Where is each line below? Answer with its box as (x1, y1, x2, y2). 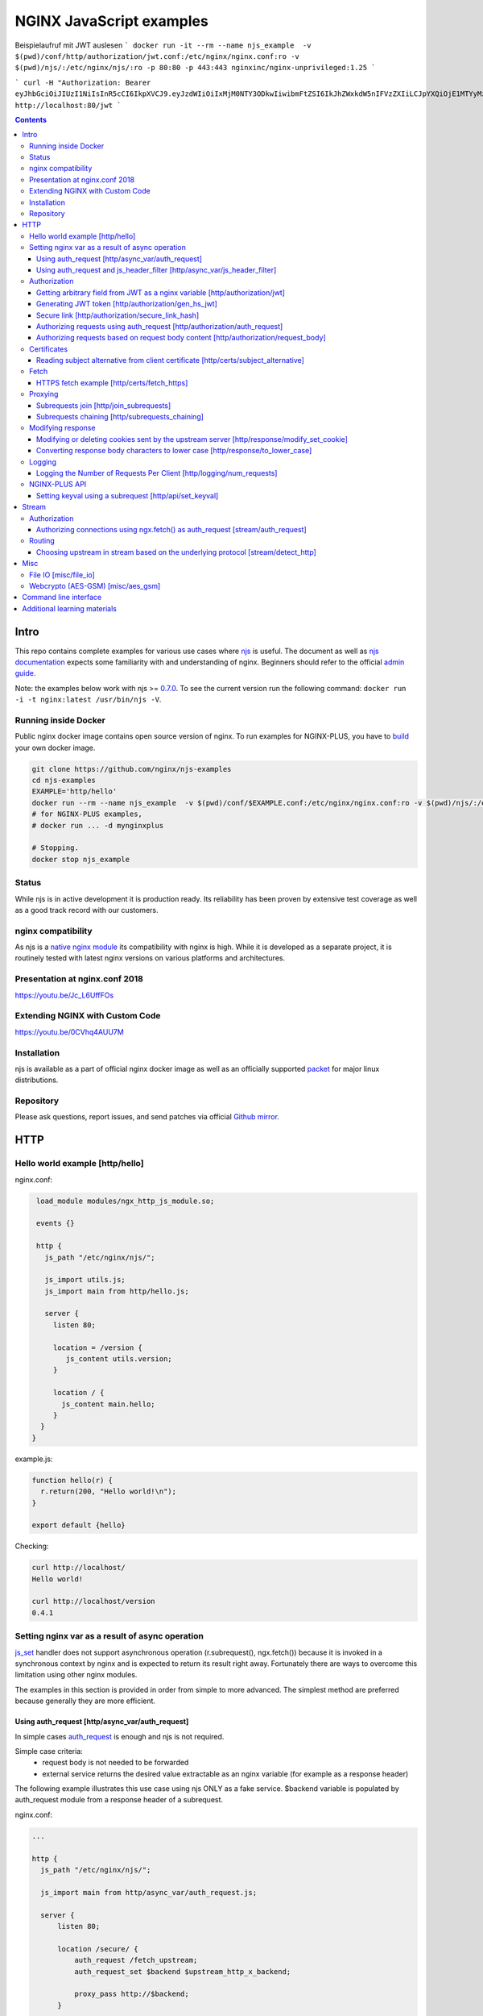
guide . (14, 669, 36, 678)
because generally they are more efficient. (14, 1696, 156, 1706)
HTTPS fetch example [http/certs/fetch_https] (36, 377, 188, 387)
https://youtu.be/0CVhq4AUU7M (14, 1027, 124, 1036)
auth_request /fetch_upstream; (73, 1956, 198, 1965)
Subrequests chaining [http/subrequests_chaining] (36, 412, 204, 422)
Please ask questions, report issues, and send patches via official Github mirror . (14, 1112, 279, 1122)
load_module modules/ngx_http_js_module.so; (36, 1196, 215, 1206)
